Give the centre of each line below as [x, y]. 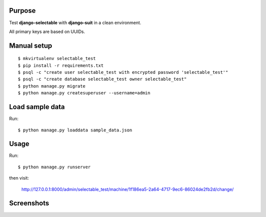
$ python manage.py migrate [52, 86]
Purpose [22, 11]
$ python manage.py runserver [54, 167]
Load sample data [37, 107]
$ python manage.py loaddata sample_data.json [75, 130]
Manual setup [31, 46]
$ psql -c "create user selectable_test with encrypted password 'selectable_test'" [123, 72]
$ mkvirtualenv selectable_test [57, 59]
